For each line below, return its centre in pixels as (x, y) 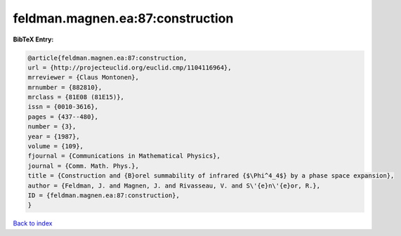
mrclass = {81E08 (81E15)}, (76, 97)
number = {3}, (52, 127)
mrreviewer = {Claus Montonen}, (84, 78)
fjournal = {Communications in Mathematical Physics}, (124, 156)
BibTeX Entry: (33, 39)
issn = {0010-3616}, (63, 107)
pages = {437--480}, (63, 117)
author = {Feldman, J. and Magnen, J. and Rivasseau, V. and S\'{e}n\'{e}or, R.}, (174, 185)
